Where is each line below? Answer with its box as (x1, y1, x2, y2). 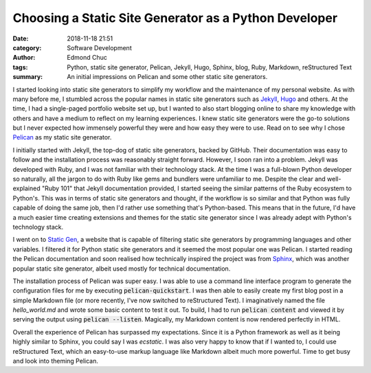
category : (12, 43, 42, 52)
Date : (12, 34, 29, 43)
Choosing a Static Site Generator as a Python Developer (12, 10, 338, 25)
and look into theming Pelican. (12, 357, 99, 365)
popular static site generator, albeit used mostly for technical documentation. (12, 264, 231, 273)
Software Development (67, 43, 132, 52)
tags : (12, 63, 28, 71)
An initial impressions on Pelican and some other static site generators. (67, 73, 268, 81)
